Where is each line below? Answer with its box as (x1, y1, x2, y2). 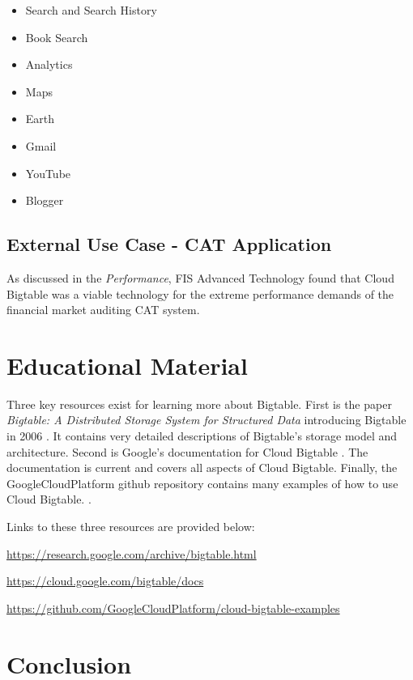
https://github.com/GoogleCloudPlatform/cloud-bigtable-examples (6, 599, 340, 616)
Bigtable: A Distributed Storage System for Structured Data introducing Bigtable (6, 411, 407, 428)
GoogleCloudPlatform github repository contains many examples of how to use (6, 474, 398, 491)
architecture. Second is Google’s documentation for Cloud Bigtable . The (6, 443, 368, 460)
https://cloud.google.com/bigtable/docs (6, 572, 204, 589)
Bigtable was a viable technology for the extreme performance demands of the (6, 285, 394, 302)
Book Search (25, 28, 88, 45)
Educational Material (6, 348, 248, 381)
